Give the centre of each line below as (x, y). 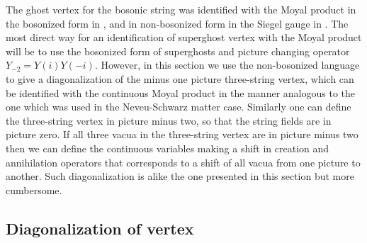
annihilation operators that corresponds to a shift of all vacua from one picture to (183, 162)
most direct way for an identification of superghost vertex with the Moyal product (184, 37)
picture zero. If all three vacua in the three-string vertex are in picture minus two (182, 134)
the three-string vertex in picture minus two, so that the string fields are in (169, 120)
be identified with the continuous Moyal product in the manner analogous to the (180, 92)
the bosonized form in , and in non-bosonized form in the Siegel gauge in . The (177, 23)
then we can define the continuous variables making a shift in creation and (168, 148)
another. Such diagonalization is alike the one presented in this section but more (180, 176)
